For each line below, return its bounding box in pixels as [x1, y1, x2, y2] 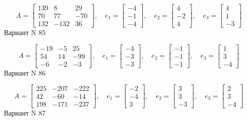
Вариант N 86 [4, 67, 46, 78]
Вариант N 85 [4, 27, 46, 38]
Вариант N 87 [4, 108, 46, 118]
